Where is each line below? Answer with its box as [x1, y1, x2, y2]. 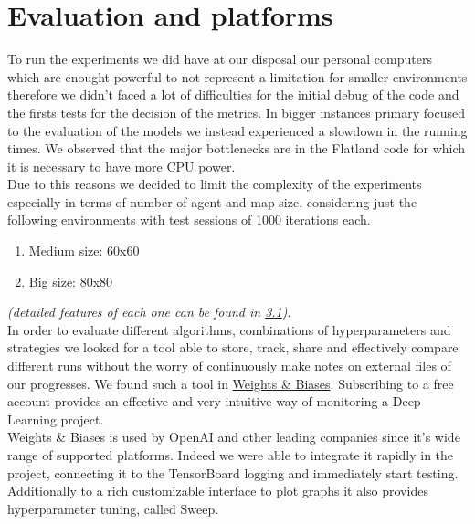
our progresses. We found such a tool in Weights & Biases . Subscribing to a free [7, 373, 454, 393]
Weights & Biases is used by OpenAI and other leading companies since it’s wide [7, 427, 460, 446]
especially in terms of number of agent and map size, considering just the [7, 192, 417, 211]
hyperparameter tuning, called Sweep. [7, 498, 219, 518]
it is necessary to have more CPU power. [7, 156, 236, 175]
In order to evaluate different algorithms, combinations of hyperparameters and [7, 320, 451, 339]
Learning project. [7, 409, 104, 428]
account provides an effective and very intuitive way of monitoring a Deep [7, 392, 421, 411]
